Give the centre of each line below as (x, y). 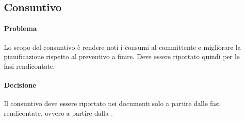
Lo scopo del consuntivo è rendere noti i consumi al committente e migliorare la (122, 47)
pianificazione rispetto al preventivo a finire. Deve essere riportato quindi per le (122, 56)
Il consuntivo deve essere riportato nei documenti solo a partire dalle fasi (112, 103)
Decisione (20, 84)
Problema (20, 28)
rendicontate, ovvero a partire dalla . (58, 113)
